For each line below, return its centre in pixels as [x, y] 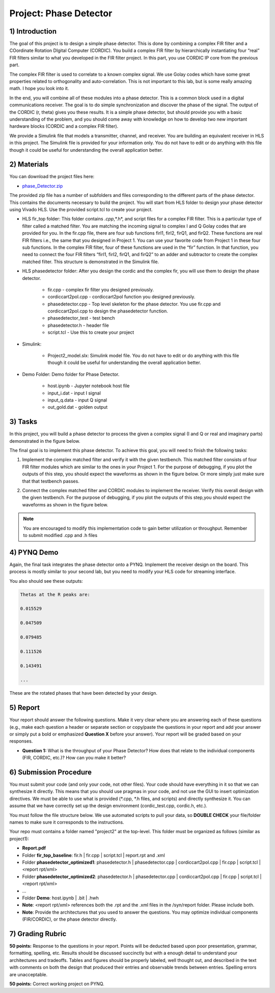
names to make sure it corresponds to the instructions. [67, 822]
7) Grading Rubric [38, 934]
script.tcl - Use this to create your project [91, 332]
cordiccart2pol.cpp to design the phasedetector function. [108, 311]
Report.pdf [34, 848]
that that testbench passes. [51, 481]
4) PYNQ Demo [34, 552]
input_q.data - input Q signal [77, 400]
